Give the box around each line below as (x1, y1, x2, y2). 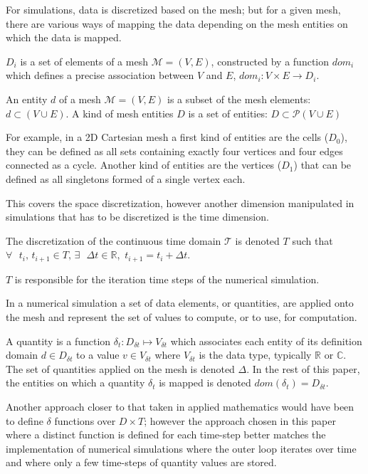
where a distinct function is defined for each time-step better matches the (6, 427, 326, 442)
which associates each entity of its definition (170, 333, 362, 348)
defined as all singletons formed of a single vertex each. (6, 171, 246, 186)
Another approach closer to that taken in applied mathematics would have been (6, 399, 354, 414)
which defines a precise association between (6, 68, 194, 83)
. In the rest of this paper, (246, 361, 360, 376)
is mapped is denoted (159, 375, 251, 390)
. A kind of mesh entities (65, 105, 174, 120)
